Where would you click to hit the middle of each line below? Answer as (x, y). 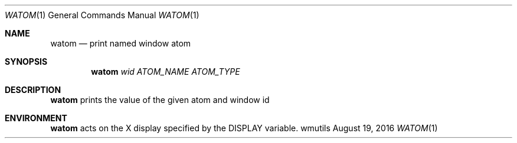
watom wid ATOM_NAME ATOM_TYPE (166, 71)
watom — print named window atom (121, 43)
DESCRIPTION (33, 90)
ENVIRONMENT (36, 118)
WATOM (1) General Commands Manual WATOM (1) (102, 15)
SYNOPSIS (26, 61)
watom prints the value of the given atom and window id (160, 100)
